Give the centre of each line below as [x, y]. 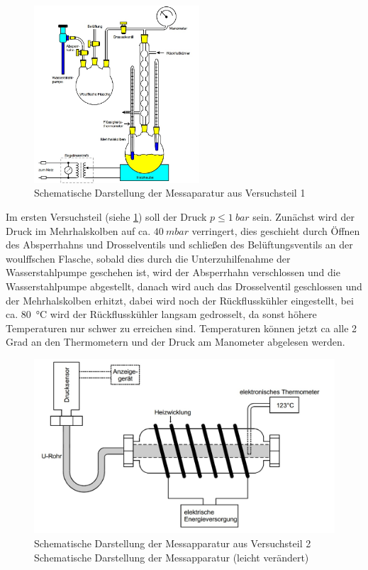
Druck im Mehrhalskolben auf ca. [78, 230]
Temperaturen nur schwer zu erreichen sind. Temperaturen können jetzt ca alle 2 [182, 328]
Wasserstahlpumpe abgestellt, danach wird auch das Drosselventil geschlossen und [184, 286]
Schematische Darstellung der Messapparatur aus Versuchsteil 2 [173, 543]
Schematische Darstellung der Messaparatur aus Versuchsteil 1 [170, 193]
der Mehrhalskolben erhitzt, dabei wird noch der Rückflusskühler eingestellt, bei [180, 300]
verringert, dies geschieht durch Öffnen [276, 230]
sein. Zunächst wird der [304, 217]
